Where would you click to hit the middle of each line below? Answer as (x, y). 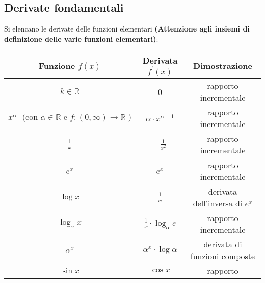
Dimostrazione (223, 66)
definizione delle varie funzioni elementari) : (81, 38)
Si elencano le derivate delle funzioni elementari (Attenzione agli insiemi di (127, 29)
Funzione (57, 66)
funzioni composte (223, 256)
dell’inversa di (218, 203)
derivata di (223, 244)
